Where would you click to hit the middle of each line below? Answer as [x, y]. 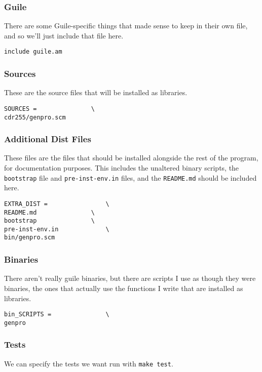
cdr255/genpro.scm [35, 117]
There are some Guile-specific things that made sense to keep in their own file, [126, 26]
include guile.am [33, 52]
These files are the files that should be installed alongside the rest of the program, [131, 158]
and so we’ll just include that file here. [64, 35]
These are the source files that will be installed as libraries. [96, 92]
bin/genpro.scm [30, 238]
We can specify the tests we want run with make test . [89, 363]
